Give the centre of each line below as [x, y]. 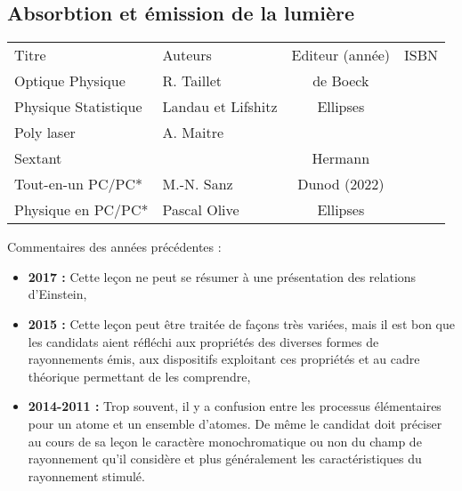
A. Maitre [193, 133]
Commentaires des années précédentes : [114, 247]
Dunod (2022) [341, 184]
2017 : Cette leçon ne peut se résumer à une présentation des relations [222, 276]
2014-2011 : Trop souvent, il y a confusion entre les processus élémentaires [235, 406]
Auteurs [187, 55]
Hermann [341, 158]
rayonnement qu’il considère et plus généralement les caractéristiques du [225, 459]
